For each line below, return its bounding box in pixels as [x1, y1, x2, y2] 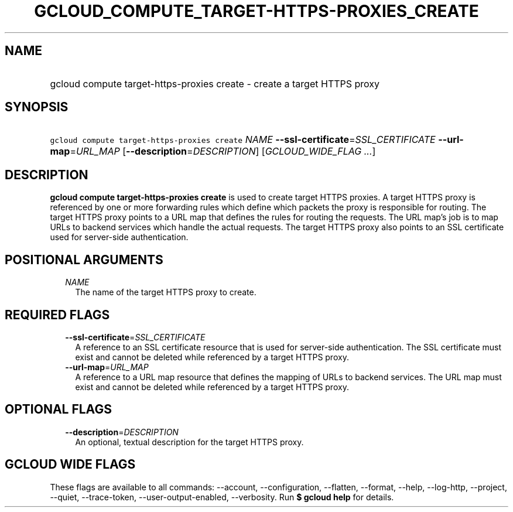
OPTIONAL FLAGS [5, 402, 112, 417]
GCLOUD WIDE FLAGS [5, 457, 136, 472]
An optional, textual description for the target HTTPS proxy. [75, 436, 304, 447]
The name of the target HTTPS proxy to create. [75, 287, 256, 298]
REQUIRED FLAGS [5, 307, 110, 322]
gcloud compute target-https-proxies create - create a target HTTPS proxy [50, 77, 380, 90]
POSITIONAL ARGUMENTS [5, 252, 163, 267]
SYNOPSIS [5, 100, 69, 115]
